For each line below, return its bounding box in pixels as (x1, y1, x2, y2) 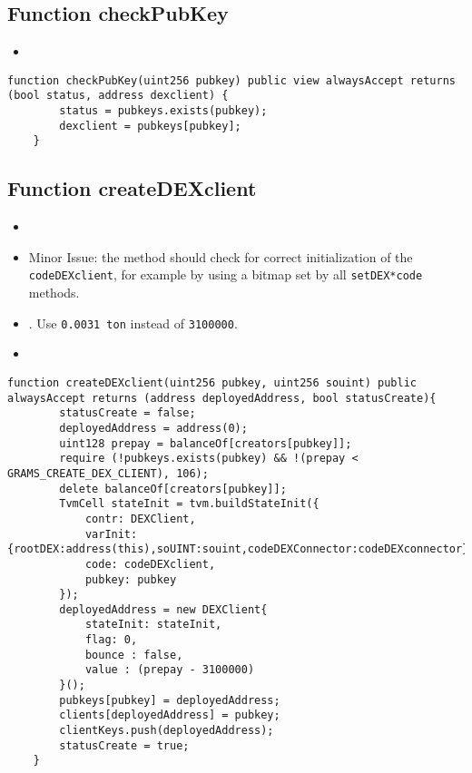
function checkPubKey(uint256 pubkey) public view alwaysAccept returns (7, 73, 456, 87)
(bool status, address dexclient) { (7, 89, 229, 103)
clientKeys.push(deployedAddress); (59, 724, 274, 738)
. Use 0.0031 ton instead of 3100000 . (28, 313, 238, 332)
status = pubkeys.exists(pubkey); (59, 104, 268, 118)
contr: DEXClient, (84, 512, 196, 525)
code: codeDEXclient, (84, 557, 216, 571)
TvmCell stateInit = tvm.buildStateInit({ (59, 497, 320, 511)
